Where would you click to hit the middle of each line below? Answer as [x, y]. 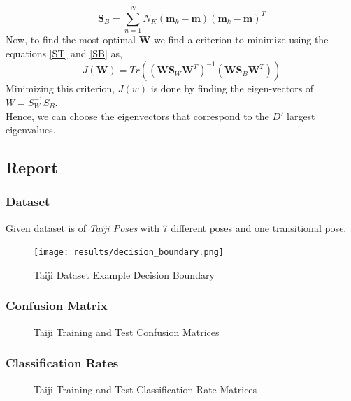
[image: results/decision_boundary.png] [129, 253]
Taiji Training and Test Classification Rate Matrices [145, 389]
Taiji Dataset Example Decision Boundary [124, 274]
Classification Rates [62, 363]
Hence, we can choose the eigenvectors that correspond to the [137, 116]
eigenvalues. [31, 130]
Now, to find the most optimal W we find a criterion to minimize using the [167, 39]
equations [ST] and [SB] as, [64, 53]
